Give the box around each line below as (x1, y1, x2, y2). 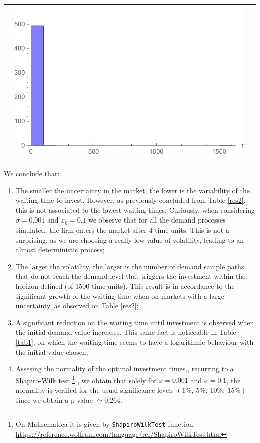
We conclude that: (4, 168, 60, 179)
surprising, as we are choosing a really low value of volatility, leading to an (15, 234, 244, 245)
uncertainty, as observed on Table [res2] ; (15, 300, 139, 311)
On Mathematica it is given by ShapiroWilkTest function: (15, 419, 195, 429)
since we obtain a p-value (15, 394, 93, 405)
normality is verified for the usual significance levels (15, 385, 174, 395)
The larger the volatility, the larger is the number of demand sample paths (15, 261, 244, 271)
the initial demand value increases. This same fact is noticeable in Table (15, 327, 236, 337)
